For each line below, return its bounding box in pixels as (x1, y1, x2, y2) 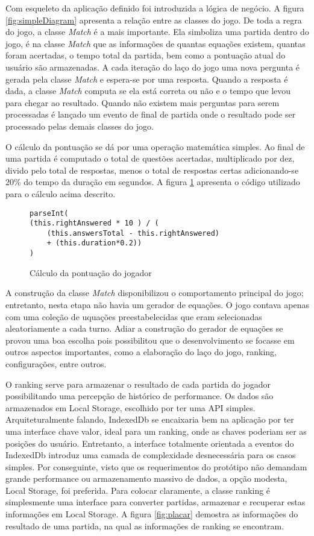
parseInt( (30, 209, 69, 218)
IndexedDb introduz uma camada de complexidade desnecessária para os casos (5, 449, 296, 461)
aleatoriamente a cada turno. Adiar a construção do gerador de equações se (5, 322, 283, 335)
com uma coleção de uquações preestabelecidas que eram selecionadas (5, 310, 262, 323)
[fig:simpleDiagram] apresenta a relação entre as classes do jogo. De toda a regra (5, 13, 302, 26)
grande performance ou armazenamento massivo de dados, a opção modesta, (5, 472, 287, 485)
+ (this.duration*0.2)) (46, 239, 142, 248)
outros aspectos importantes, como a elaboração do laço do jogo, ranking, (5, 345, 277, 358)
